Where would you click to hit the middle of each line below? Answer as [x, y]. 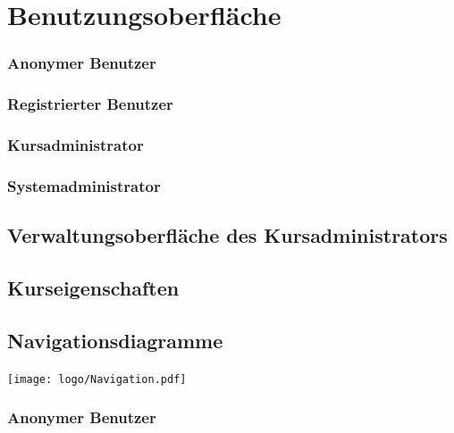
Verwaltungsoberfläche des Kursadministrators [227, 235]
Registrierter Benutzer [90, 104]
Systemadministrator [84, 185]
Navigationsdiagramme [115, 340]
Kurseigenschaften [93, 287]
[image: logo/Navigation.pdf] [97, 379]
